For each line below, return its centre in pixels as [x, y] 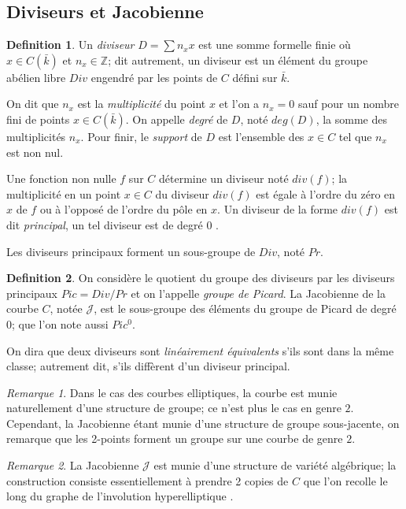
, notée [66, 308]
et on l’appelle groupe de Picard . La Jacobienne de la [258, 293]
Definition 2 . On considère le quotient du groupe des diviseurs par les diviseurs [201, 278]
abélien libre [36, 77]
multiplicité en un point [64, 193]
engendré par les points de [154, 77]
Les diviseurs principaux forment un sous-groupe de [131, 251]
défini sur [255, 77]
